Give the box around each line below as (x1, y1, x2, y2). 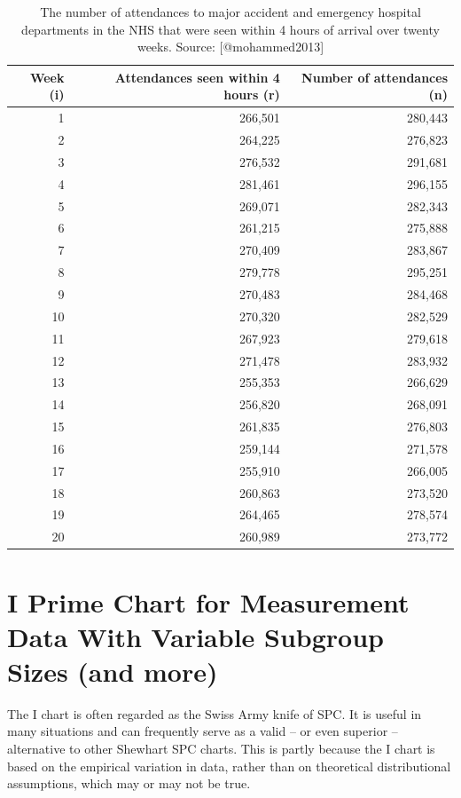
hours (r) (223, 85, 280, 104)
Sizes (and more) (7, 652, 218, 689)
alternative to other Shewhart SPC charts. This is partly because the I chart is (7, 739, 435, 758)
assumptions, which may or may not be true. (7, 774, 251, 793)
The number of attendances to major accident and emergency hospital (40, 3, 421, 20)
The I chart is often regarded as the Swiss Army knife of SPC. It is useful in (7, 704, 422, 723)
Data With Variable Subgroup (7, 618, 384, 654)
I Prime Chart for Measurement (7, 583, 410, 620)
